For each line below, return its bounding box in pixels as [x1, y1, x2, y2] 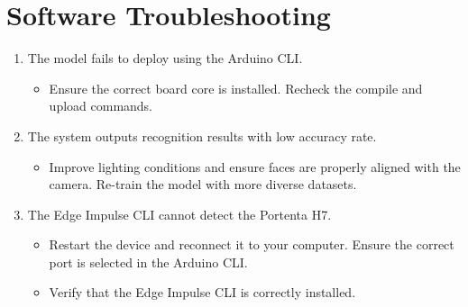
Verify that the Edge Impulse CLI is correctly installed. [49, 283, 356, 302]
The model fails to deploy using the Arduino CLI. [27, 49, 303, 68]
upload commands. [49, 96, 153, 115]
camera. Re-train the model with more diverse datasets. [49, 175, 357, 194]
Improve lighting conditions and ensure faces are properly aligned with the [49, 157, 461, 176]
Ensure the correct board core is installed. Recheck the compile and [49, 78, 423, 97]
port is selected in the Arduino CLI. [49, 252, 248, 271]
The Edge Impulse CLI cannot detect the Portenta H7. [27, 204, 332, 223]
